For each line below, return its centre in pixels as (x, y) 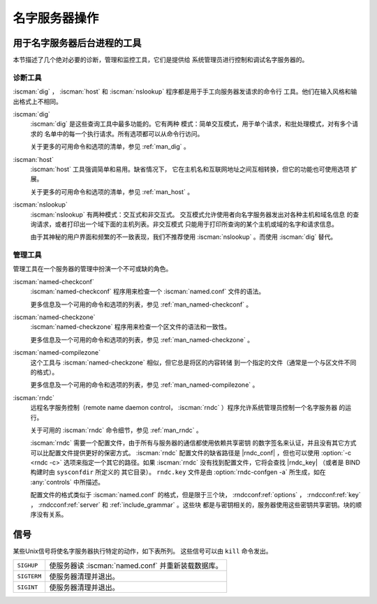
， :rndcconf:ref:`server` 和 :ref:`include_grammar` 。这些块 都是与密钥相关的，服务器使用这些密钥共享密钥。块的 (193, 504)
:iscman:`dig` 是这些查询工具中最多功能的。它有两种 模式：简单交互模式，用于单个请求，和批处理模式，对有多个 (191, 124)
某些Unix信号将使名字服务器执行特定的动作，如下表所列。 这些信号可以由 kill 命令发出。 (142, 551)
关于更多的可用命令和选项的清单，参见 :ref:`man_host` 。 (112, 191)
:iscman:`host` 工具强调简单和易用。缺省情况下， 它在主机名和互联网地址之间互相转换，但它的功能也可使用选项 (190, 169)
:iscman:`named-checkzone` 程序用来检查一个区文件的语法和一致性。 (131, 327)
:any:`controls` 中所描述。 (67, 482)
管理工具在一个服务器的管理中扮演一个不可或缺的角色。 (93, 269)
